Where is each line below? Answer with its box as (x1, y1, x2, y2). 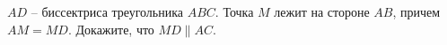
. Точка (215, 3, 254, 20)
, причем (392, 3, 441, 20)
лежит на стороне (274, 3, 370, 20)
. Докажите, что (67, 19, 154, 38)
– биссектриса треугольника (31, 3, 184, 20)
